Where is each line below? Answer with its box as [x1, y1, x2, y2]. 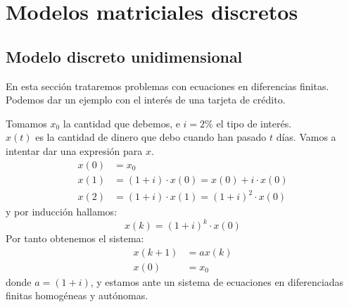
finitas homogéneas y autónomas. [6, 288, 148, 303]
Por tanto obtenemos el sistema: [6, 231, 144, 246]
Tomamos [6, 115, 47, 130]
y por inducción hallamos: [6, 204, 118, 219]
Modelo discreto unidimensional [6, 45, 243, 67]
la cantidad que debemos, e [63, 115, 180, 130]
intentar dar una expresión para [6, 143, 143, 158]
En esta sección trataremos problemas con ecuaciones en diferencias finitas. [6, 78, 329, 93]
